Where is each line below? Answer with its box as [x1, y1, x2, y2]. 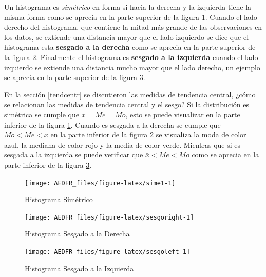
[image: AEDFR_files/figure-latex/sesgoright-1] [25, 213, 194, 221]
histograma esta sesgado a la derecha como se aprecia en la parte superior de [4, 42, 256, 52]
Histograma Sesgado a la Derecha [25, 228, 130, 239]
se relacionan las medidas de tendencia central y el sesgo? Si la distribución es [4, 99, 249, 110]
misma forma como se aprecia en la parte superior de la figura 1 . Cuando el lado [4, 11, 257, 22]
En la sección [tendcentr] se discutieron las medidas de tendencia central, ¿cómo [4, 89, 256, 100]
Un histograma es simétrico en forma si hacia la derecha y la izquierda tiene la [4, 2, 252, 12]
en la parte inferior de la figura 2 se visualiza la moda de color [50, 129, 246, 140]
